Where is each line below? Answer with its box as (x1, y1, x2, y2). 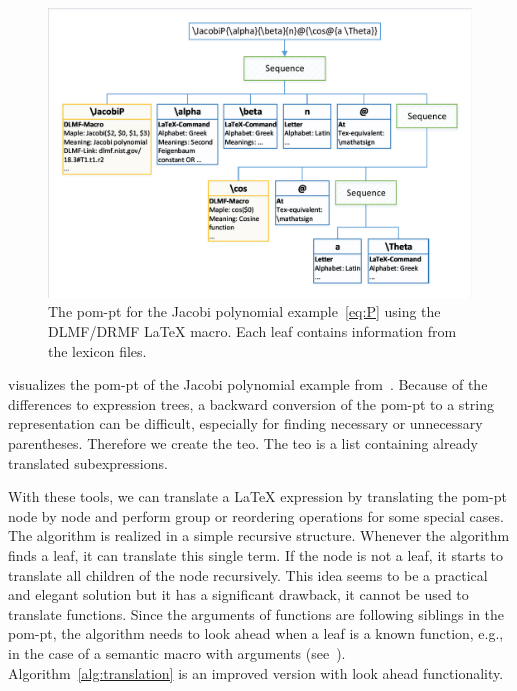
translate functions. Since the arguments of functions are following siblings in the (8, 603, 505, 624)
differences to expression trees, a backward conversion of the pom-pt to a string (8, 393, 494, 414)
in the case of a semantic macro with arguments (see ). (8, 642, 346, 663)
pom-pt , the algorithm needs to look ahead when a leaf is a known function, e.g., (8, 623, 504, 644)
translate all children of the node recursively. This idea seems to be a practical (8, 564, 488, 585)
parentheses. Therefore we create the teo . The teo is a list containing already (8, 433, 478, 453)
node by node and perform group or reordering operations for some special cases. (8, 505, 504, 526)
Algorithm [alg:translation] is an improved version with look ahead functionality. (8, 662, 504, 683)
